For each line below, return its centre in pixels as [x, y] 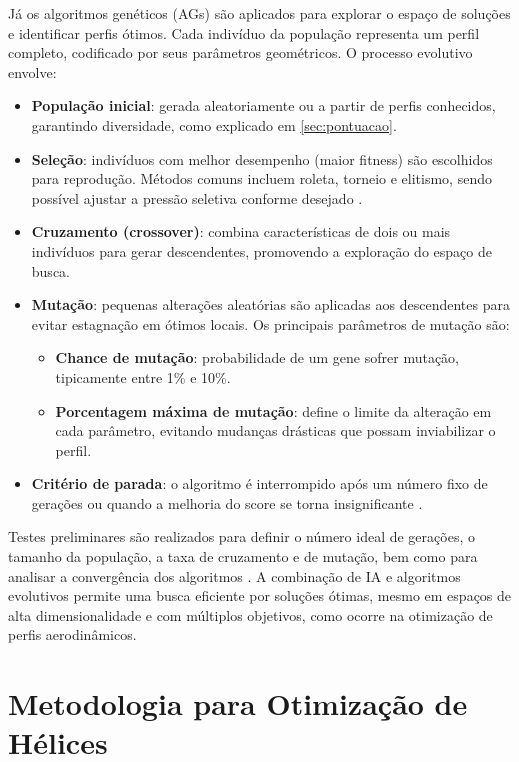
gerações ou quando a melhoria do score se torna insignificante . [227, 502]
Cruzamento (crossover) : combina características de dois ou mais [241, 231]
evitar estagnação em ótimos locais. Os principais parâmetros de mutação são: [270, 323]
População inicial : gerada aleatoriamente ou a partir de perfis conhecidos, [263, 105]
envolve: [32, 71]
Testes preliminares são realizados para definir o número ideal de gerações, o [241, 536]
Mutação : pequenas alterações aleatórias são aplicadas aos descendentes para [270, 304]
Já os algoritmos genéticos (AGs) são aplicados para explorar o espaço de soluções [259, 13]
